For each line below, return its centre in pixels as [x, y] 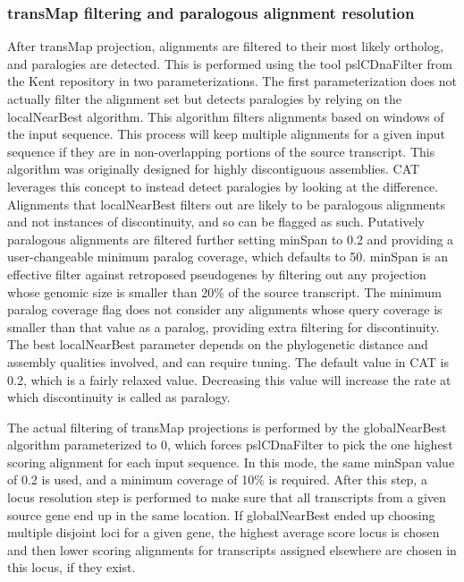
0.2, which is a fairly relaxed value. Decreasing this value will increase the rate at [229, 379]
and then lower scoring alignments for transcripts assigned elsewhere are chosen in [232, 549]
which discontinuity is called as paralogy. [119, 397]
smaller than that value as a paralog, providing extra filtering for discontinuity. [224, 326]
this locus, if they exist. [72, 567]
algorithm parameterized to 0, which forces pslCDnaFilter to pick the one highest [230, 445]
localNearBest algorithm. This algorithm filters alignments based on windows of [226, 116]
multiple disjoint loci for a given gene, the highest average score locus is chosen [224, 532]
